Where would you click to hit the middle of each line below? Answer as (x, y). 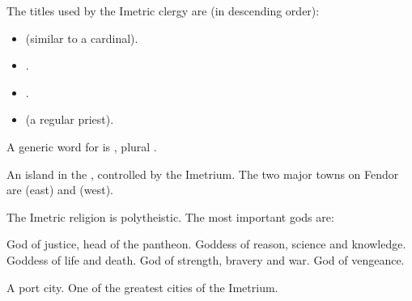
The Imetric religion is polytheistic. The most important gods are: (170, 216)
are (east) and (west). (60, 190)
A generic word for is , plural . (82, 146)
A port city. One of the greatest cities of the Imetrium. (142, 287)
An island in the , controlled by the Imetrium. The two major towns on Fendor (203, 174)
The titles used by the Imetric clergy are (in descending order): (163, 11)
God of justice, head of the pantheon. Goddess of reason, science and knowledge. (206, 244)
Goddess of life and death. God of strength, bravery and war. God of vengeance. (206, 259)
